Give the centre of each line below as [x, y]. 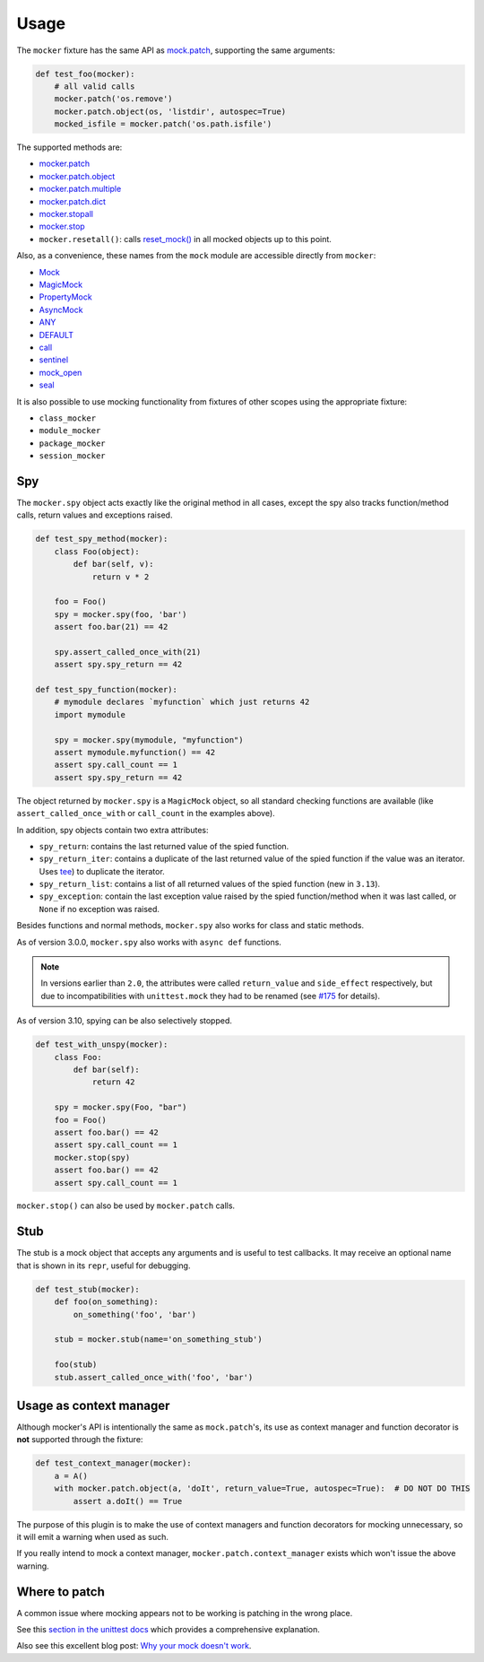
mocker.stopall [66, 214]
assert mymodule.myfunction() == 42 [134, 752]
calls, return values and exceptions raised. [95, 515]
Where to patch [60, 1592]
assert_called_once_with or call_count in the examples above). [146, 814]
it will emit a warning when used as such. [93, 1536]
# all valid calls [95, 86]
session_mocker [73, 456]
